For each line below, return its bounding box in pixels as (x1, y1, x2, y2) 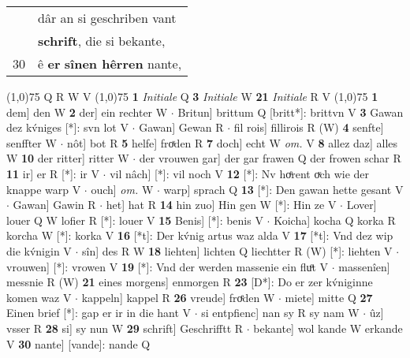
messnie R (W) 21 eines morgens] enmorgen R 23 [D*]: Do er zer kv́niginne (6, 274, 373, 290)
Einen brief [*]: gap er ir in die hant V (6, 304, 192, 321)
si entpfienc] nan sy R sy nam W (201, 304, 360, 321)
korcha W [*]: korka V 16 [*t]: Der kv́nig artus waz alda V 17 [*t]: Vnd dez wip (6, 227, 393, 244)
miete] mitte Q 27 (285, 289, 373, 305)
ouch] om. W (91, 181, 154, 197)
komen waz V (6, 289, 72, 305)
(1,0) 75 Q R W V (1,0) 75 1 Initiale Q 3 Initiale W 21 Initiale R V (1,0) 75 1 (6, 88, 378, 104)
